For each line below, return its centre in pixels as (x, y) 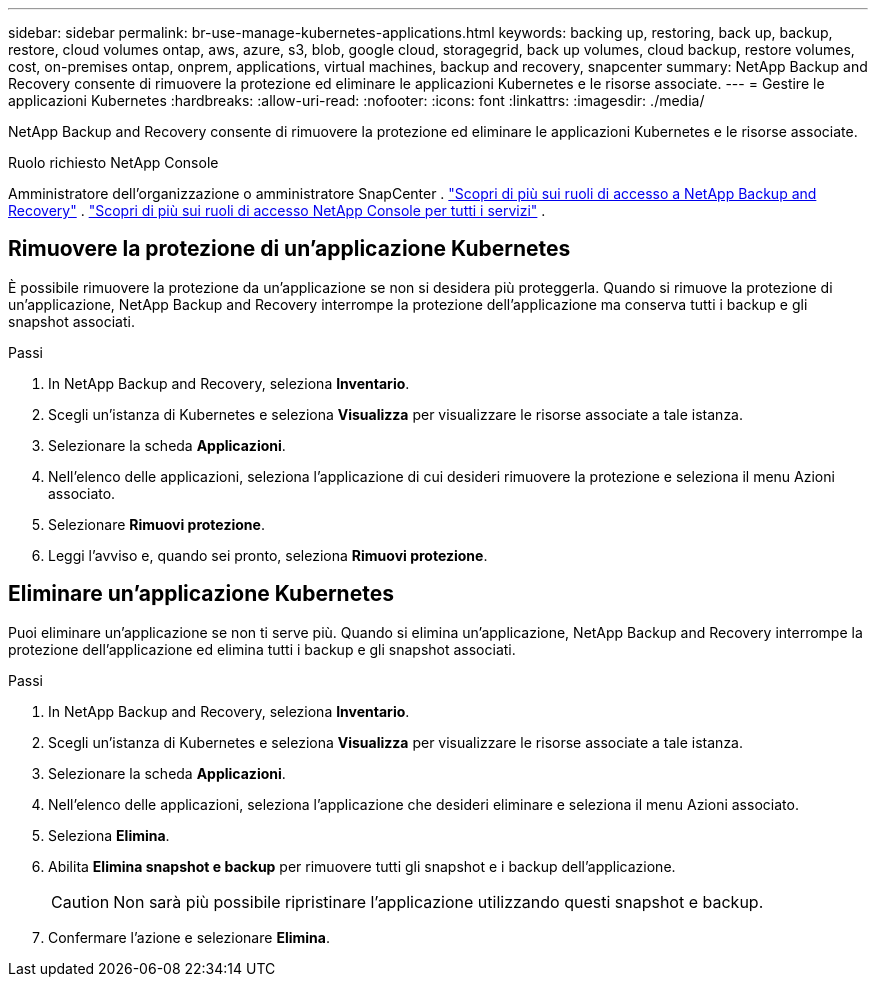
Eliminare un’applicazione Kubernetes (201, 594)
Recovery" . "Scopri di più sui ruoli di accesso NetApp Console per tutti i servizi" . (277, 210)
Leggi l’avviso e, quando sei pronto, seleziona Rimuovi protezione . (268, 555)
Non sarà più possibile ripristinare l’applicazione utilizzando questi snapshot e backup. (438, 901)
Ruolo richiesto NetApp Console (113, 162)
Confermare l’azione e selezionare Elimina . (189, 937)
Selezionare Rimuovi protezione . (156, 524)
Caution (80, 901)
